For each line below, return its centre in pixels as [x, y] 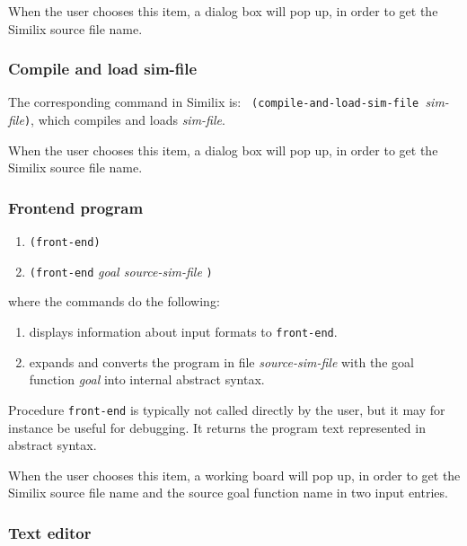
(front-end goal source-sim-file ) [121, 271]
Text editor [50, 532]
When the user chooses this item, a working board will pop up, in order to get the [234, 475]
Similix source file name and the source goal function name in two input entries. [228, 493]
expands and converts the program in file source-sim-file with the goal [221, 361]
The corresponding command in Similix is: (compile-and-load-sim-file [214, 102]
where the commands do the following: [114, 301]
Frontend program [76, 207]
